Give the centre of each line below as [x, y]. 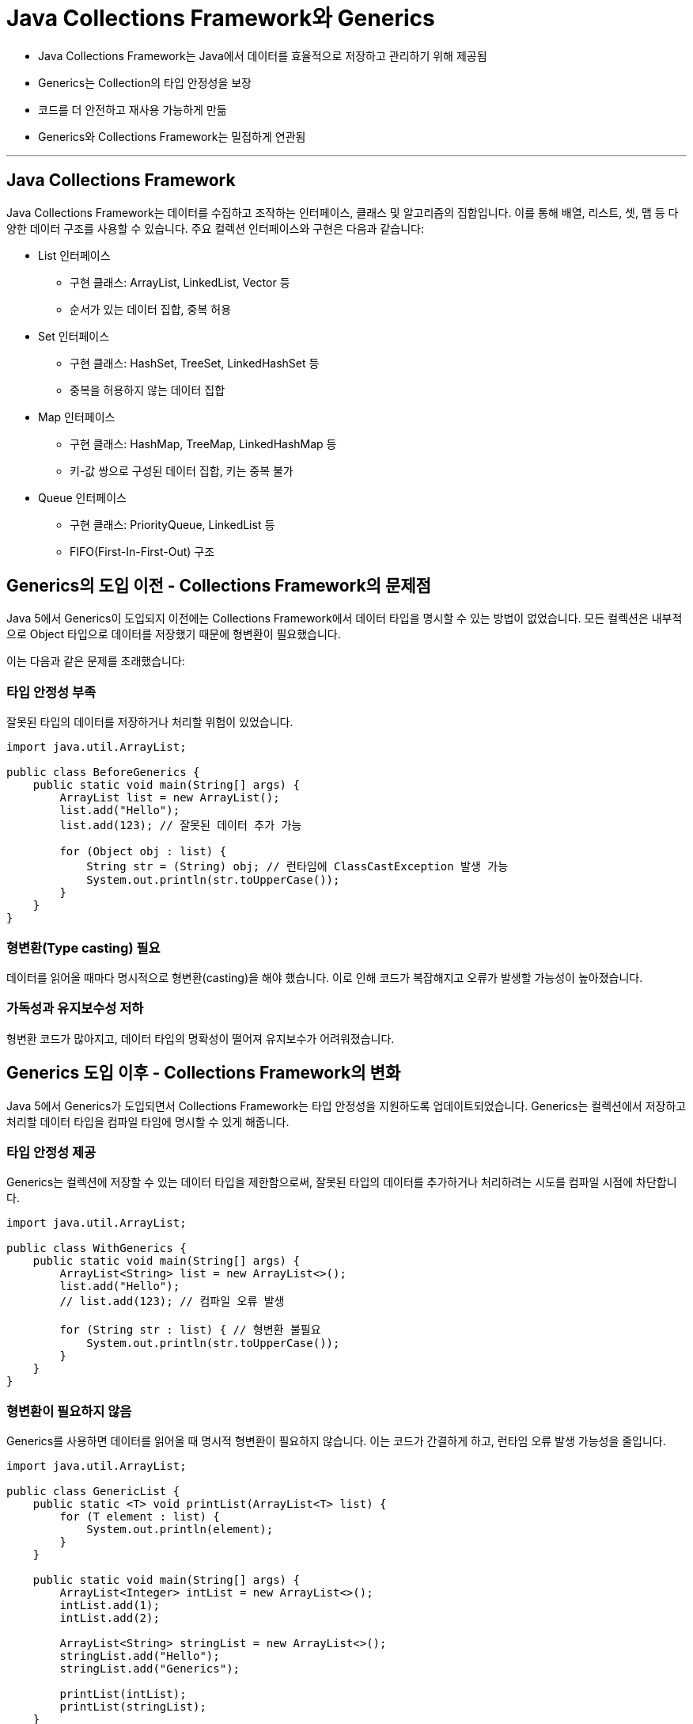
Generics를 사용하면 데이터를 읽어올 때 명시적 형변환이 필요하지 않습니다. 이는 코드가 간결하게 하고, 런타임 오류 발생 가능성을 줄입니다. [336, 1441]
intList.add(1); [110, 1606]
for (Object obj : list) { [143, 852]
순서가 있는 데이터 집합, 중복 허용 [151, 309]
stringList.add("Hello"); [140, 1656]
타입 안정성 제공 [51, 1152]
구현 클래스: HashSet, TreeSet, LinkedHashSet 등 [195, 363]
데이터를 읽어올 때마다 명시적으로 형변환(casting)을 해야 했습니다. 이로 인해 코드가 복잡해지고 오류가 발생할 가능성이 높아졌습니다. [325, 977]
